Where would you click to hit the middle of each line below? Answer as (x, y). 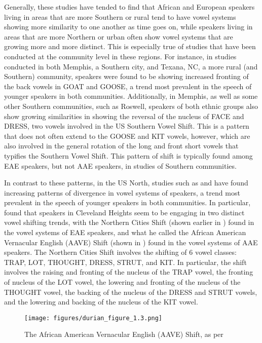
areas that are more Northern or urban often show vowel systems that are (119, 36)
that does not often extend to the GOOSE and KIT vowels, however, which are (127, 136)
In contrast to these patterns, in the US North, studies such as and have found (126, 183)
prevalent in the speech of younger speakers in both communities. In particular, (127, 202)
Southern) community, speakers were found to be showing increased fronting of (126, 76)
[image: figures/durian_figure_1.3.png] (93, 318)
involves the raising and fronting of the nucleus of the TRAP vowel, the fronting (129, 272)
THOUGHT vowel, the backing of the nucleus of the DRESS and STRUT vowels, (131, 292)
